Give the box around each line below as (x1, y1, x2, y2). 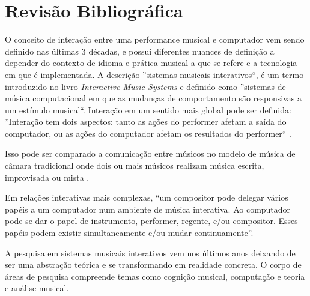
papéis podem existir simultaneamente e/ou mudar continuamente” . (5, 226, 254, 239)
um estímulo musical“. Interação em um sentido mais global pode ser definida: (5, 103, 291, 116)
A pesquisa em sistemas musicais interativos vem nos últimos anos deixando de (5, 246, 296, 259)
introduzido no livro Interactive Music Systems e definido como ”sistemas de (5, 80, 286, 92)
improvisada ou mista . (5, 171, 90, 183)
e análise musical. (5, 282, 69, 294)
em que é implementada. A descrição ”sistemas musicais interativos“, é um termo (5, 68, 304, 80)
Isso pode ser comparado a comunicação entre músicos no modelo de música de (5, 147, 296, 160)
